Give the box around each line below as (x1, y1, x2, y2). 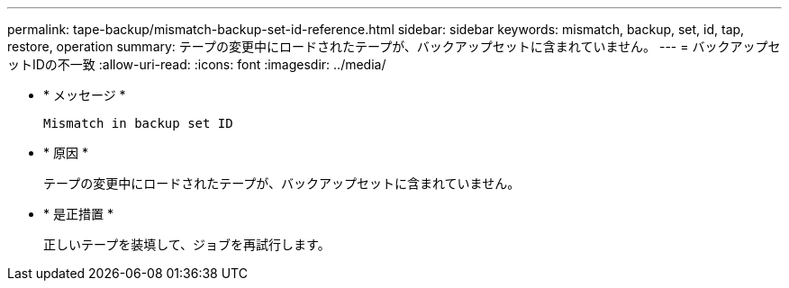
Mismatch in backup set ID (43, 116, 233, 130)
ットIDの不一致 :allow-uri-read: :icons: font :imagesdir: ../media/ (7, 57, 386, 72)
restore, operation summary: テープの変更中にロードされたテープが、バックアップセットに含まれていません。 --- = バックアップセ (7, 39, 781, 54)
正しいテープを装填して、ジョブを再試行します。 (43, 237, 331, 252)
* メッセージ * (43, 87, 126, 103)
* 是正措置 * (43, 206, 113, 221)
